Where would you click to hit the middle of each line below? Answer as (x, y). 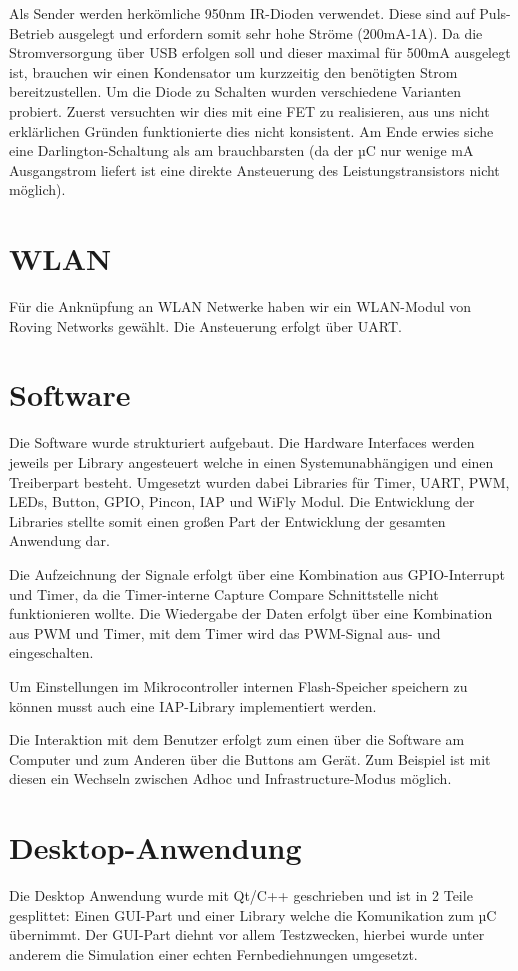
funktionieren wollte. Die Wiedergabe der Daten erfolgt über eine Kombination (251, 613)
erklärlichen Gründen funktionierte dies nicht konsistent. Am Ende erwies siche (251, 130)
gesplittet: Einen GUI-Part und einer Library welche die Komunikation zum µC (253, 914)
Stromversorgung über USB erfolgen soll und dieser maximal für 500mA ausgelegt (260, 52)
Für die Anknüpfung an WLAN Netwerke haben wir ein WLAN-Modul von (240, 306)
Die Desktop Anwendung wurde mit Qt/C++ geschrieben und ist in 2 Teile (241, 895)
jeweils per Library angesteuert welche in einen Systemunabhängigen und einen (251, 461)
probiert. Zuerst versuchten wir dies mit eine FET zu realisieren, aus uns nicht (249, 110)
